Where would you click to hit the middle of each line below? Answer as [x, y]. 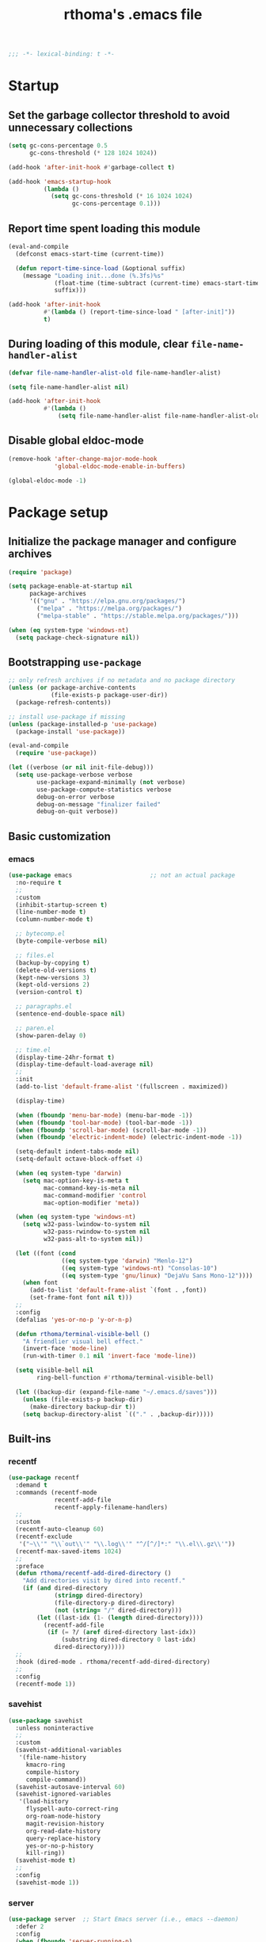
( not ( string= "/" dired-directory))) [118, 1610]
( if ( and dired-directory [65, 1588]
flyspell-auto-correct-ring [72, 1809]
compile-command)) [56, 1780]
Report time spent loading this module [104, 228]
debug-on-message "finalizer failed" [99, 804]
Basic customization [59, 836]
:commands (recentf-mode [56, 1492]
